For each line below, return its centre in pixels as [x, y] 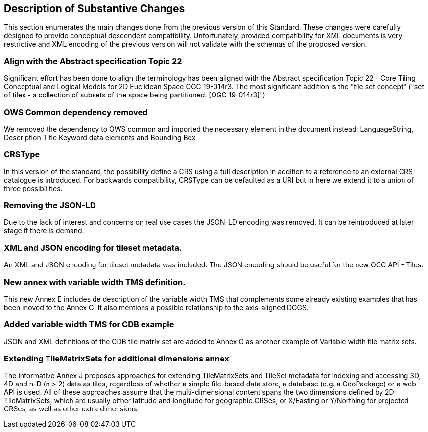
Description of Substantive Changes [95, 9]
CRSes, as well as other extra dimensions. [71, 409]
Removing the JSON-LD [50, 205]
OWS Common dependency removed [76, 112]
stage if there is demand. [44, 231]
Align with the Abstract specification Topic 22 [93, 61]
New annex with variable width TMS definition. [95, 282]
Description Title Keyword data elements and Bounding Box [100, 137]
